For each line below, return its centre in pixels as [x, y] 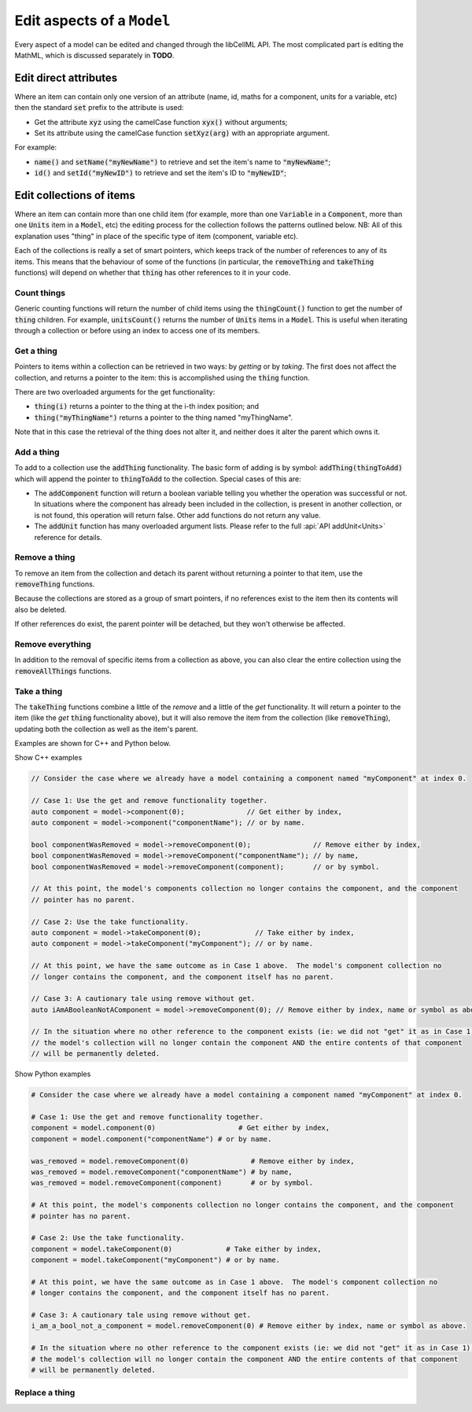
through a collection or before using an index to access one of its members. [137, 330]
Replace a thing [45, 1393]
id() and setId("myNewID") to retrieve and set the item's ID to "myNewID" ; [160, 173]
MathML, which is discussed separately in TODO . [94, 55]
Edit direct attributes [66, 77]
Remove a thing [45, 557]
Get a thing [36, 351]
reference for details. [68, 537]
